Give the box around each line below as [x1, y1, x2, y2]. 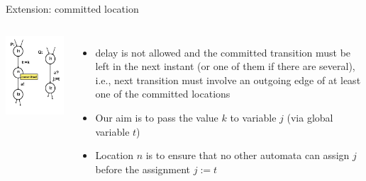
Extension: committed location [6, 1, 139, 16]
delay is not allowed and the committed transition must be [95, 45, 351, 59]
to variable [230, 110, 277, 124]
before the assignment [95, 161, 191, 176]
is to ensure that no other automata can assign [145, 148, 350, 163]
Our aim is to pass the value [95, 110, 218, 124]
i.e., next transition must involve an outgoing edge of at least [95, 72, 361, 87]
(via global [287, 110, 333, 124]
